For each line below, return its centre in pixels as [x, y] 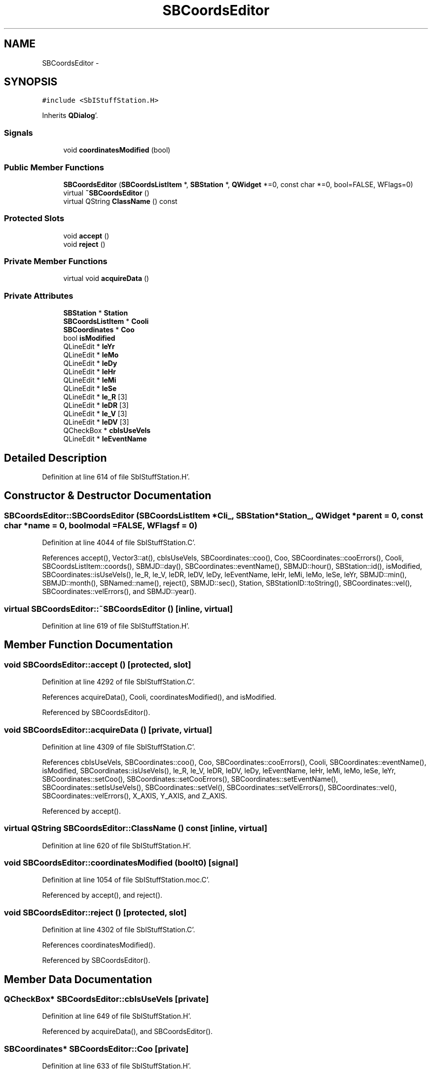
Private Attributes [39, 296]
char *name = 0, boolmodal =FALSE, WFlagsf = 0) [101, 525]
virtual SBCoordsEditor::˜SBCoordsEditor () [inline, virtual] [118, 609]
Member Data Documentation [78, 979]
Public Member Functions [54, 167]
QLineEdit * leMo [91, 355]
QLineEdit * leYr [89, 347]
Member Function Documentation [89, 645]
